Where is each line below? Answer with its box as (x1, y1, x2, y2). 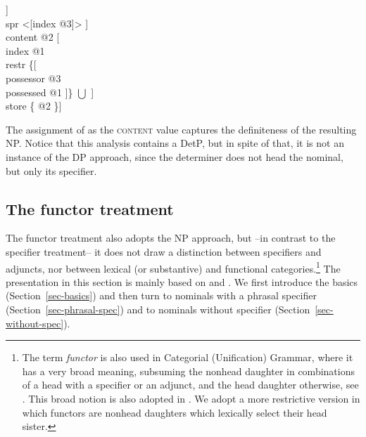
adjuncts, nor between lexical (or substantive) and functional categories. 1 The (6, 259, 341, 275)
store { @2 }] (6, 98, 62, 113)
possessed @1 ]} (6, 84, 73, 99)
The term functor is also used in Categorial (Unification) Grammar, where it (22, 350, 353, 365)
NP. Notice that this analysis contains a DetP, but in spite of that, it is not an (6, 136, 344, 150)
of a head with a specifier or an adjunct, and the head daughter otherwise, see (22, 377, 359, 392)
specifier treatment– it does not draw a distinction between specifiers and (6, 244, 322, 259)
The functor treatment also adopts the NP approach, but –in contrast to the (6, 230, 336, 245)
